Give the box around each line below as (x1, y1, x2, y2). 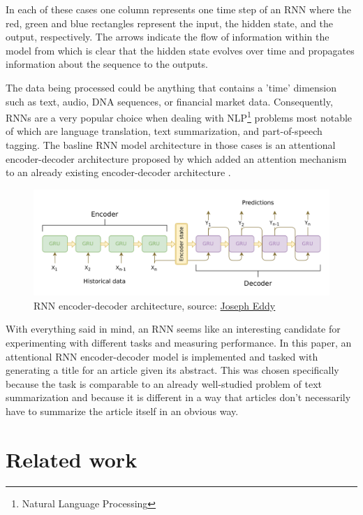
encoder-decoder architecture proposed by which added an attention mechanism (6, 151, 347, 166)
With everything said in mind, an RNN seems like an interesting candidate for (6, 321, 341, 336)
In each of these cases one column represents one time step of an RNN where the (6, 2, 351, 16)
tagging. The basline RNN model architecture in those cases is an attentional (6, 138, 336, 152)
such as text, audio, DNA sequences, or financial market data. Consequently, (6, 94, 333, 108)
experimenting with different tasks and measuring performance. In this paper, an (6, 335, 352, 349)
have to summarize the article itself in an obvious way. (6, 403, 239, 418)
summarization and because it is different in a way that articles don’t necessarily (6, 390, 351, 405)
